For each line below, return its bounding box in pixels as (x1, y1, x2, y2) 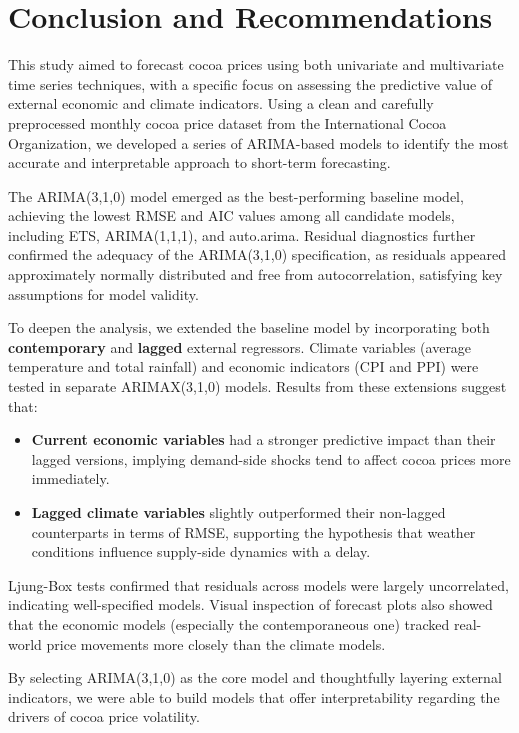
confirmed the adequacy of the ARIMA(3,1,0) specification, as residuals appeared (8, 244, 507, 265)
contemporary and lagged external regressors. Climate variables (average (8, 336, 472, 357)
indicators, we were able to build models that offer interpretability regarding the (8, 686, 500, 707)
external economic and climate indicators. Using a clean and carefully (8, 93, 434, 114)
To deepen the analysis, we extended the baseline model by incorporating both (8, 317, 490, 338)
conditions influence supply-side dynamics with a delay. (31, 541, 371, 562)
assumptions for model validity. (8, 283, 199, 304)
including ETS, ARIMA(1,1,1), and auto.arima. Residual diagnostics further (8, 224, 476, 245)
